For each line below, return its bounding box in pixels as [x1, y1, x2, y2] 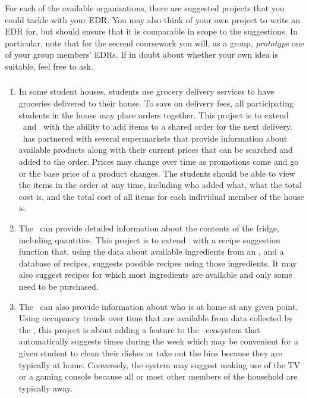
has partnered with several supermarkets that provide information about [23, 131, 288, 144]
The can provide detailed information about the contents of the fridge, [18, 222, 279, 234]
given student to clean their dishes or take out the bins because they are [18, 346, 282, 359]
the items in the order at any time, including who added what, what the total [18, 178, 302, 191]
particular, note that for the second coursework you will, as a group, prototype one [5, 36, 304, 49]
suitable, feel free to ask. [5, 59, 94, 72]
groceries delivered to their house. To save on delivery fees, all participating [18, 97, 294, 109]
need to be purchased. [18, 280, 99, 292]
